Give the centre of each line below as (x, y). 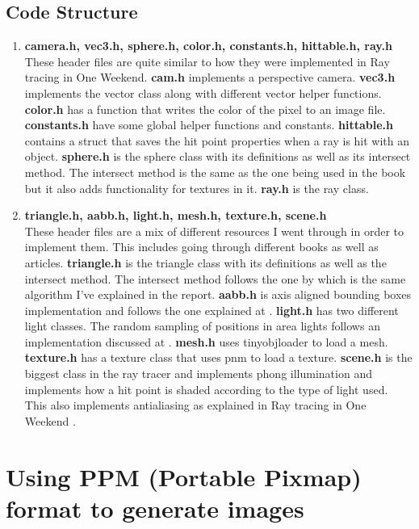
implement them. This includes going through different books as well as (201, 247)
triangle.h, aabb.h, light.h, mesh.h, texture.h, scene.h (176, 215)
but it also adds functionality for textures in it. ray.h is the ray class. (197, 188)
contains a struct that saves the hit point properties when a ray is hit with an (217, 140)
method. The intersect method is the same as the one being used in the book (215, 172)
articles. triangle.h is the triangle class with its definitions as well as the (205, 262)
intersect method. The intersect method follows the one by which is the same (215, 278)
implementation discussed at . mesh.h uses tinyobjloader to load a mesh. (206, 341)
